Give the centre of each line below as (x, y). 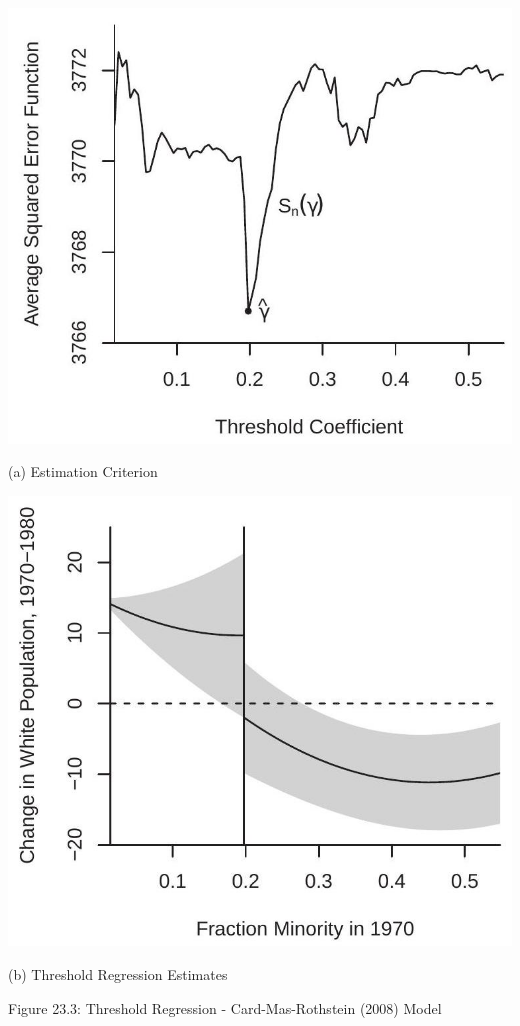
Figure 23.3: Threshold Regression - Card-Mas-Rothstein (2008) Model (225, 1007)
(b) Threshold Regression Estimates (118, 973)
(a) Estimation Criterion (83, 471)
